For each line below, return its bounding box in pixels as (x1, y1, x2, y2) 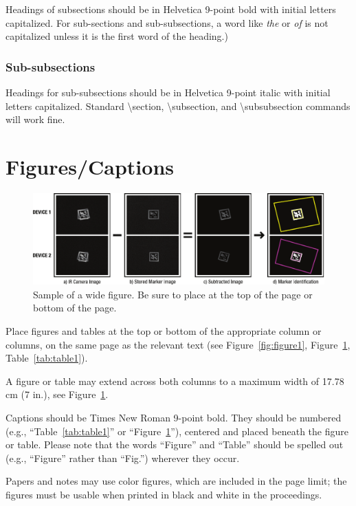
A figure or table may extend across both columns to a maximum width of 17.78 (5, 373, 344, 388)
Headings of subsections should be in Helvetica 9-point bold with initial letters (5, 2, 336, 16)
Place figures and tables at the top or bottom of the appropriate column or (5, 324, 322, 338)
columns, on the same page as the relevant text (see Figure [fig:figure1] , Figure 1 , (5, 337, 351, 351)
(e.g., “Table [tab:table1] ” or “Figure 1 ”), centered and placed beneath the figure (5, 423, 348, 438)
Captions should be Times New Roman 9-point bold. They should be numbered (5, 410, 342, 424)
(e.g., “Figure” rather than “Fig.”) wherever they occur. (5, 450, 240, 465)
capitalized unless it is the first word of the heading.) (5, 29, 228, 43)
